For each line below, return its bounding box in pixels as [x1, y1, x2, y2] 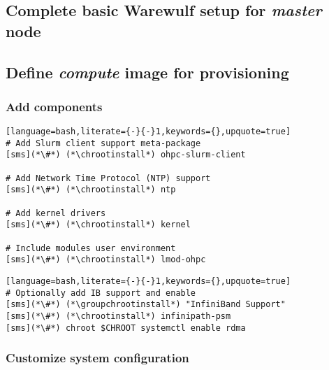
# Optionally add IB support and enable [6, 287, 196, 298]
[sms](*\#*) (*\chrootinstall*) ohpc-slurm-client [6, 150, 246, 160]
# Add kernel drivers [6, 208, 106, 218]
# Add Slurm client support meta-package [6, 138, 201, 148]
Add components [6, 97, 103, 115]
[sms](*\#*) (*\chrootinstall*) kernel [6, 220, 191, 230]
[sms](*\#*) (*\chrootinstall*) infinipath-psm [6, 311, 231, 322]
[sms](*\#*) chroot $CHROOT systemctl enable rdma [6, 322, 246, 333]
